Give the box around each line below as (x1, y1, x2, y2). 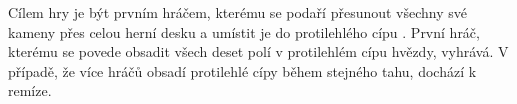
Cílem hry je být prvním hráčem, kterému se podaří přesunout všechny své (8, 2, 468, 22)
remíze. (8, 80, 52, 101)
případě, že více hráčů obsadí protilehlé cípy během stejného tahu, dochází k (8, 60, 477, 81)
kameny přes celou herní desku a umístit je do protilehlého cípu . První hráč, (8, 21, 480, 42)
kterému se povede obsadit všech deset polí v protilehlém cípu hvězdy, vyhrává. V (8, 41, 509, 62)
